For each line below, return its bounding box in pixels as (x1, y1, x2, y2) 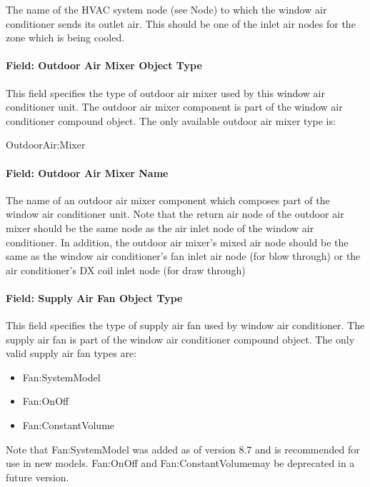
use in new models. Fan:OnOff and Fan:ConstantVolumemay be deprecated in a (6, 456, 355, 471)
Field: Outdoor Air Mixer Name (6, 165, 169, 180)
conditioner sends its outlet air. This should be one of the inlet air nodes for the (6, 16, 356, 31)
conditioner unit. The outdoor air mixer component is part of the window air (6, 99, 343, 114)
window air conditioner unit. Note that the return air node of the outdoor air (6, 206, 344, 221)
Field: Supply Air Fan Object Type (6, 290, 183, 305)
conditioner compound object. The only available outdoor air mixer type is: (6, 113, 336, 128)
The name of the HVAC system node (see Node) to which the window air (6, 2, 327, 16)
